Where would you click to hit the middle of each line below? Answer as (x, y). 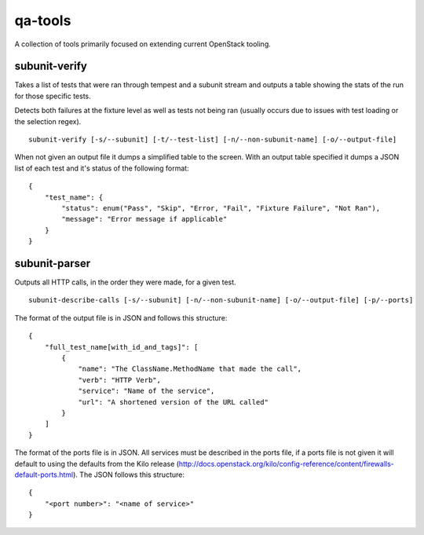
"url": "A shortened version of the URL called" (173, 402)
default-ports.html (44, 475)
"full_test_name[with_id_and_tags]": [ (121, 347)
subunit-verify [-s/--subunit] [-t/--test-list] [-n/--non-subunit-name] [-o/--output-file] (213, 140)
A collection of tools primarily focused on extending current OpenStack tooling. (143, 44)
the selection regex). (48, 121)
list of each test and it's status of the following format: (102, 168)
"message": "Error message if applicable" (144, 219)
